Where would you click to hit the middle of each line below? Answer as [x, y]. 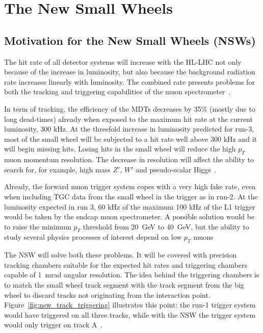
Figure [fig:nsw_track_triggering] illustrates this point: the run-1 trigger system [130, 305]
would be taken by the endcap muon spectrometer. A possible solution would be [129, 216]
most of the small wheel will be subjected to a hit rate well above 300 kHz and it [131, 138]
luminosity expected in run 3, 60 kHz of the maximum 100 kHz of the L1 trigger [130, 206]
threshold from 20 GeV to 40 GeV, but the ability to [166, 226]
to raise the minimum [38, 226]
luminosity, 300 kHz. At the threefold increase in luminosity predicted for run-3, [129, 129]
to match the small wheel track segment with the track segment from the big [124, 285]
